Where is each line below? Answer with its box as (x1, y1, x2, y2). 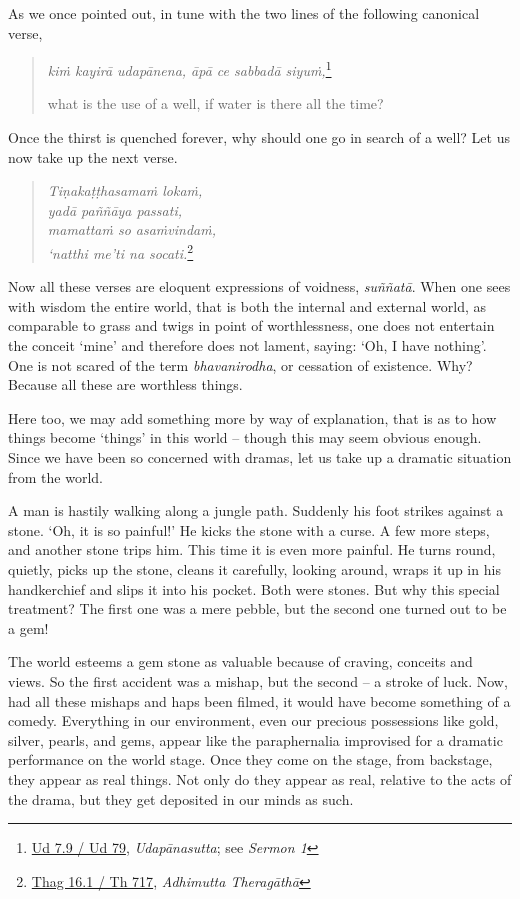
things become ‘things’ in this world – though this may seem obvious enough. (8, 427, 482, 448)
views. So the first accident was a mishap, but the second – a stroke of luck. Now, (8, 670, 508, 691)
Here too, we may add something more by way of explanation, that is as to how (8, 407, 497, 428)
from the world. (8, 466, 103, 487)
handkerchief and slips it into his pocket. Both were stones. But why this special (8, 578, 500, 599)
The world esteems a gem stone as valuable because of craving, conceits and (8, 651, 473, 672)
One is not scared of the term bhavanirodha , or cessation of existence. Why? (8, 354, 473, 375)
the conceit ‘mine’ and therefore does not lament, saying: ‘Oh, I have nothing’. (8, 335, 487, 356)
